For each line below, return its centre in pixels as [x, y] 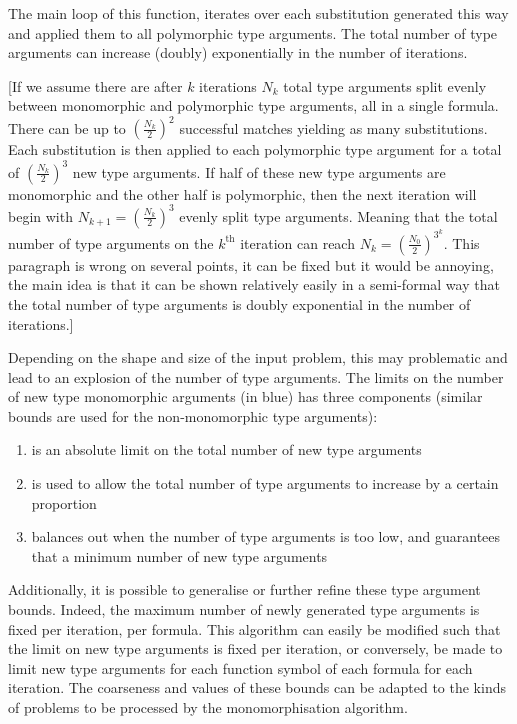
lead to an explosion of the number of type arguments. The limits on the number [256, 376]
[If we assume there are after [95, 85]
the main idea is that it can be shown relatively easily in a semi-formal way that [254, 284]
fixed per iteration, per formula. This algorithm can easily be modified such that [254, 628]
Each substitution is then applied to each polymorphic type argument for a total [255, 149]
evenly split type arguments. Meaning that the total [338, 215]
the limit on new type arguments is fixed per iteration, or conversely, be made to [255, 648]
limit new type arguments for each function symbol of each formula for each [240, 667]
